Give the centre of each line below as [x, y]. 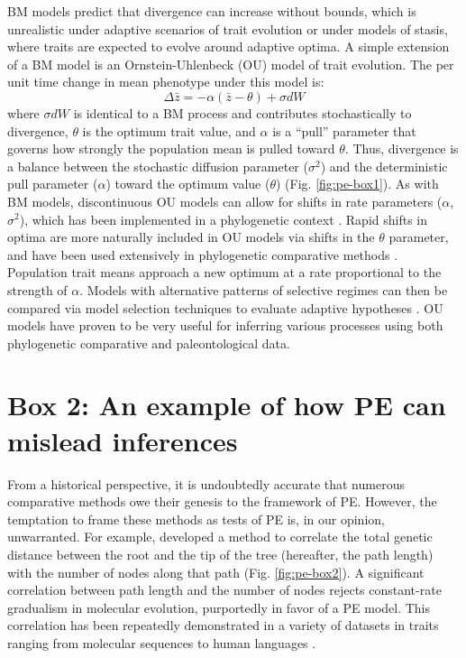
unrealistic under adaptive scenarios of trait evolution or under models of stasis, [228, 28]
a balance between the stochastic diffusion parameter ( [158, 166]
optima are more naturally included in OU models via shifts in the [191, 237]
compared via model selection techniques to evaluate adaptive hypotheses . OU [225, 307]
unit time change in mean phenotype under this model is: [166, 82]
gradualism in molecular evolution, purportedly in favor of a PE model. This [219, 607]
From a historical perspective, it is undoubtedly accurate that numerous [206, 483]
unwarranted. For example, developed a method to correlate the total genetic [220, 537]
